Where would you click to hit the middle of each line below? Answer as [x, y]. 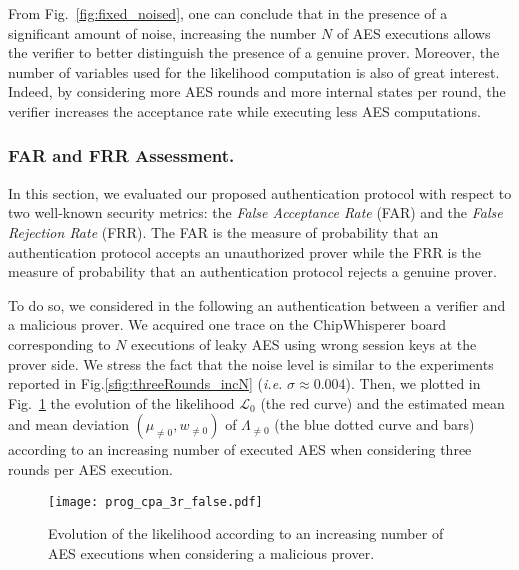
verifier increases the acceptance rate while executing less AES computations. [244, 110]
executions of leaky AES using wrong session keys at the [304, 343]
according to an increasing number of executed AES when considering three [240, 449]
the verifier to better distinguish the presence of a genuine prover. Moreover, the [254, 52]
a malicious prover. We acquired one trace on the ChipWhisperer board [227, 324]
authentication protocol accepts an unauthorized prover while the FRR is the [245, 251]
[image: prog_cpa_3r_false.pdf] [155, 501]
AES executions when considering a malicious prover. [211, 552]
